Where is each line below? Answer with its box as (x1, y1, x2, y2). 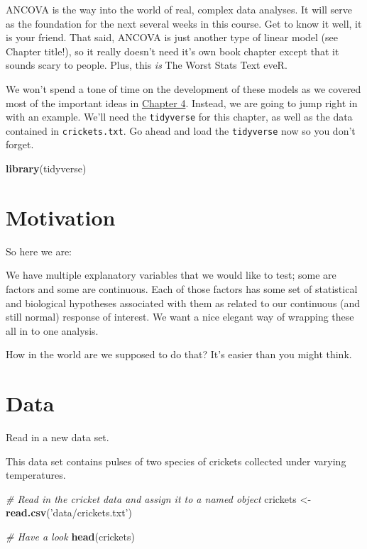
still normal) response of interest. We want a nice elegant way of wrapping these (6, 309, 354, 324)
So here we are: (6, 243, 72, 258)
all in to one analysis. (6, 323, 99, 338)
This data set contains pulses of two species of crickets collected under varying (6, 453, 346, 468)
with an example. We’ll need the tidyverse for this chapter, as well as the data (6, 109, 353, 124)
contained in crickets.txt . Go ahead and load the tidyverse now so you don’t (6, 123, 356, 138)
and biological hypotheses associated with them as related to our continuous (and (6, 295, 361, 310)
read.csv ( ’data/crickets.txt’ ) (6, 505, 132, 520)
